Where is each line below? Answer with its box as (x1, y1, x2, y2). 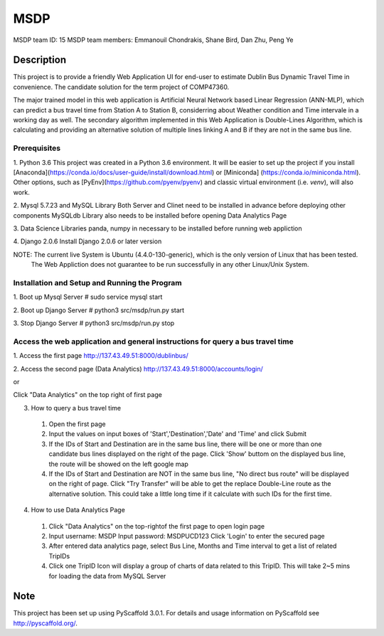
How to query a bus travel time (31, 403, 121, 412)
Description (13, 54, 67, 66)
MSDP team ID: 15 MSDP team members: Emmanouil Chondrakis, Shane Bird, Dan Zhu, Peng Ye (13, 36, 294, 44)
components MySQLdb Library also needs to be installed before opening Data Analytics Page (13, 211, 287, 220)
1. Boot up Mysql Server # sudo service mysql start (13, 292, 163, 302)
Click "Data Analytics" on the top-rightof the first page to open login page (48, 521, 265, 530)
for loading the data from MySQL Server (48, 571, 166, 580)
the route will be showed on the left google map (48, 460, 188, 468)
